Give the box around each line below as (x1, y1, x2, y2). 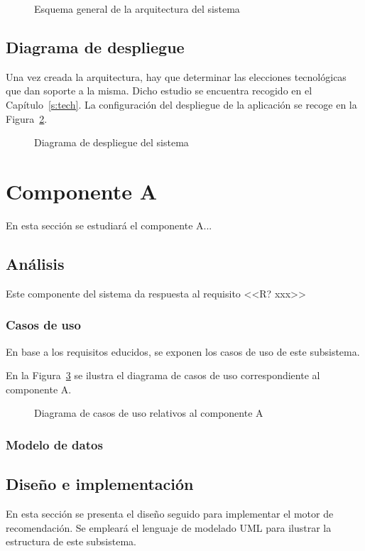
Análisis (6, 252, 65, 274)
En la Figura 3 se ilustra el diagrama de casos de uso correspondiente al (6, 368, 320, 383)
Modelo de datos (6, 435, 103, 453)
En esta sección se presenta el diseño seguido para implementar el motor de (6, 506, 334, 520)
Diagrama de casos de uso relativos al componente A (34, 405, 263, 420)
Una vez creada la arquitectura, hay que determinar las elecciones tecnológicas (6, 69, 347, 84)
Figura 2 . (6, 111, 48, 126)
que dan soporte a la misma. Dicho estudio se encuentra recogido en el (6, 83, 312, 98)
